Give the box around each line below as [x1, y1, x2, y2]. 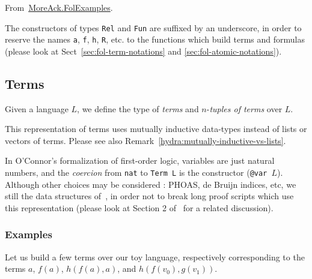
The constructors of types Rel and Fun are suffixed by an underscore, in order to [5, 21, 302, 34]
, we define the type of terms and [77, 102, 199, 115]
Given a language [5, 102, 69, 115]
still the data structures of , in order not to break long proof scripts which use [5, 190, 294, 202]
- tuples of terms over [206, 102, 283, 115]
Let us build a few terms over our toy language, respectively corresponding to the [5, 250, 305, 263]
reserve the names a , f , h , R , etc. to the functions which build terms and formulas [5, 33, 305, 46]
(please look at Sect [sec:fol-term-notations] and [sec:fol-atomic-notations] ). [5, 44, 282, 57]
